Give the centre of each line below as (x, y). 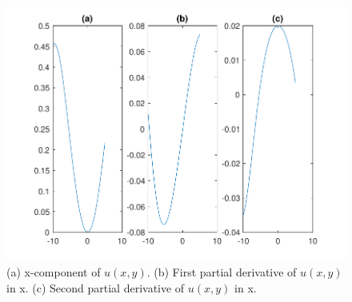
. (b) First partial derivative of (222, 271)
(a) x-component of (54, 271)
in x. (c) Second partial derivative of (96, 287)
